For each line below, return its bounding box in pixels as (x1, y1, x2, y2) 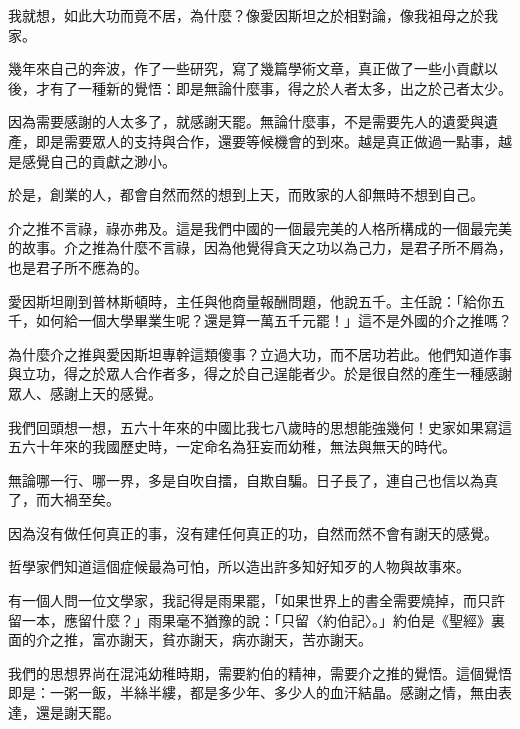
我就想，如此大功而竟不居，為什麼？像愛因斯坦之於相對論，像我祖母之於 (8, 5, 484, 25)
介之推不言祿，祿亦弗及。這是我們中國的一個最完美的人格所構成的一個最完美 (8, 217, 512, 238)
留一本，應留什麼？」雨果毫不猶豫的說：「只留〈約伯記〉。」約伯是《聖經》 (8, 609, 491, 630)
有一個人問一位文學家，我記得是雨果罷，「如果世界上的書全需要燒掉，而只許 (8, 590, 505, 611)
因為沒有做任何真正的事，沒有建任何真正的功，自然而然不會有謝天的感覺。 (8, 522, 498, 543)
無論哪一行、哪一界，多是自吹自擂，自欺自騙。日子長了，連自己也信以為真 (8, 469, 498, 490)
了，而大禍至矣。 (8, 489, 120, 510)
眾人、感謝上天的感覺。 (8, 382, 162, 403)
